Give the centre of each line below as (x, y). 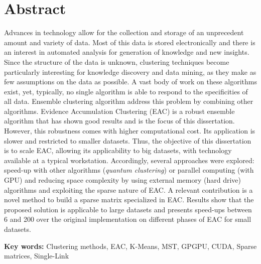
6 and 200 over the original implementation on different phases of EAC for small (128, 219)
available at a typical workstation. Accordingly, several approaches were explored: (129, 160)
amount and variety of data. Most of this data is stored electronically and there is (130, 42)
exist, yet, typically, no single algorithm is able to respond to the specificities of (126, 91)
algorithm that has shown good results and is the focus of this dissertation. (119, 121)
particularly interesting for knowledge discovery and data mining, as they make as (130, 72)
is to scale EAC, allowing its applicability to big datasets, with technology (118, 150)
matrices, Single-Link (37, 256)
